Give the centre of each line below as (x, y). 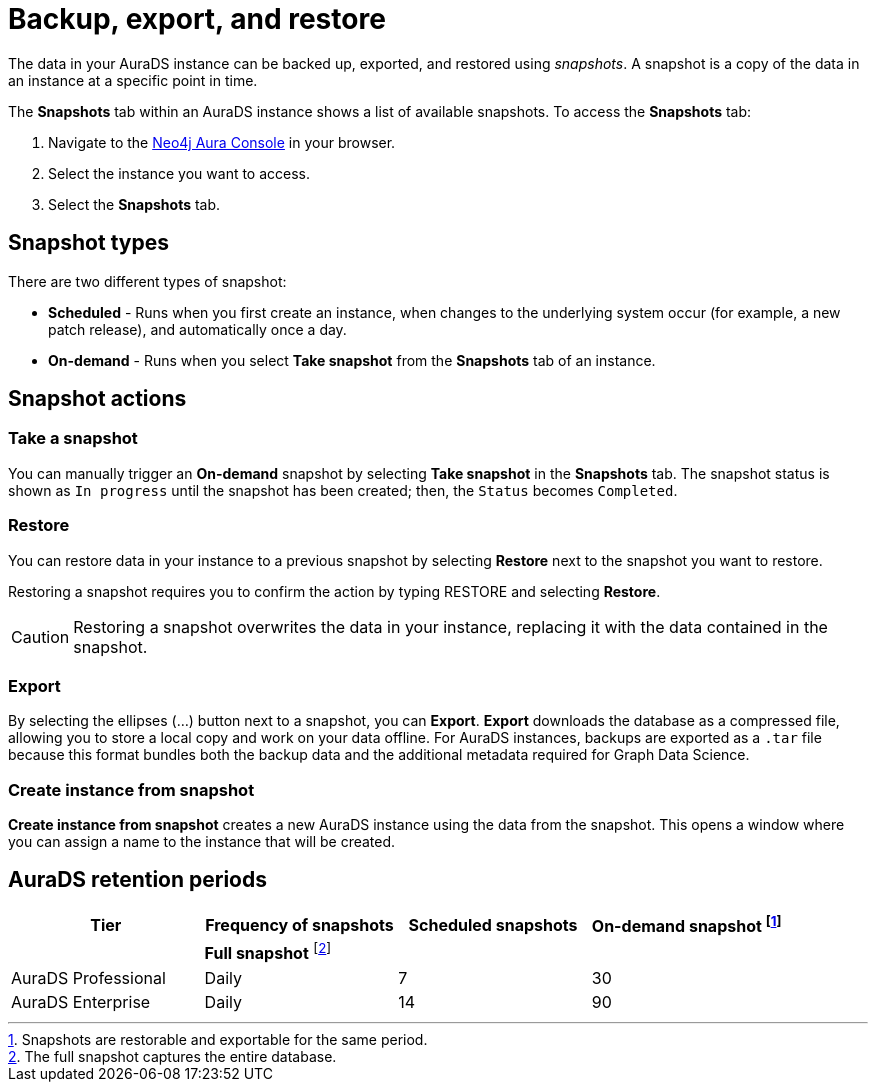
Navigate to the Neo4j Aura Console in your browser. (222, 142)
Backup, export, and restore (197, 19)
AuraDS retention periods (137, 880)
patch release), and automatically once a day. (197, 329)
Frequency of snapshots (299, 924)
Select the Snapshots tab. (134, 204)
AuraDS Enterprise (81, 1001)
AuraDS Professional (88, 977)
